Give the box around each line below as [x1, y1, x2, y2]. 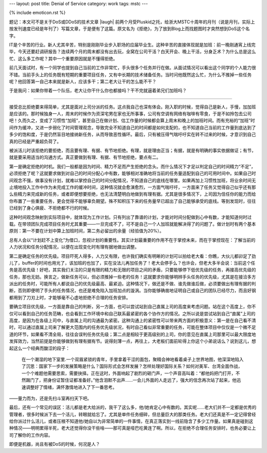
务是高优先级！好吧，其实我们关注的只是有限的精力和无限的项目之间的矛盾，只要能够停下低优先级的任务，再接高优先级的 [9, 267, 256, 273]
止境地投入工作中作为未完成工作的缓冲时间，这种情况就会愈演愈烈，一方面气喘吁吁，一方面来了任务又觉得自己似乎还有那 [9, 184, 256, 190]
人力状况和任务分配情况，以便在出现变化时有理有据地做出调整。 [9, 244, 139, 250]
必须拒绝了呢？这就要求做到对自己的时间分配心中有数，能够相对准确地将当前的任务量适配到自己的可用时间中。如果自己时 [9, 171, 256, 177]
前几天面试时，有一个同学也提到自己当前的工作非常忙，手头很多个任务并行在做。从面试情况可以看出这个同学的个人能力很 [9, 65, 256, 71]
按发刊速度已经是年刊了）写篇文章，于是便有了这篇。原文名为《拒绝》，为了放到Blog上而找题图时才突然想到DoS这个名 [9, 26, 250, 32]
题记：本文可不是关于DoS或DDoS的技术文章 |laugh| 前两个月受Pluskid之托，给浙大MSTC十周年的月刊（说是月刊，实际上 [9, 19, 255, 25]
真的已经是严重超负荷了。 [9, 138, 61, 144]
